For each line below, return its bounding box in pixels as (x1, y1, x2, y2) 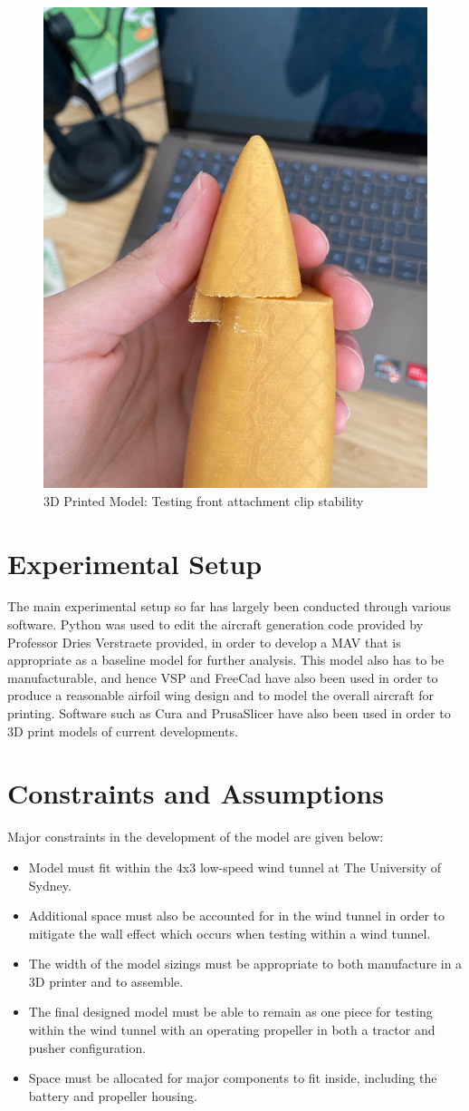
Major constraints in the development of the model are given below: (7, 827, 384, 846)
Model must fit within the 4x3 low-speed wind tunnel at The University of (28, 857, 442, 876)
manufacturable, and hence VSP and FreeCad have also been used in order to (7, 668, 438, 687)
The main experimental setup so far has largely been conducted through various (7, 597, 452, 616)
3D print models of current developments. (7, 721, 238, 740)
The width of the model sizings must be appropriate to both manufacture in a (28, 954, 463, 973)
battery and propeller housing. (28, 1086, 197, 1105)
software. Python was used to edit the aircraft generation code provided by (7, 615, 424, 634)
